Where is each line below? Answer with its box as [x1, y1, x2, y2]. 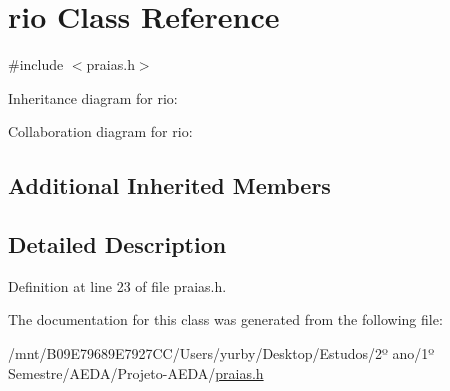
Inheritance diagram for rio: [8, 87, 178, 108]
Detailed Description [8, 229, 227, 260]
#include [8, 54, 64, 75]
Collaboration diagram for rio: [8, 121, 193, 142]
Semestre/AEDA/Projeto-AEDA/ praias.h [8, 362, 264, 383]
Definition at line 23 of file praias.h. [8, 275, 227, 296]
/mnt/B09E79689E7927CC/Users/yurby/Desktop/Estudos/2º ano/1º [8, 343, 435, 364]
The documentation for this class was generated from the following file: [8, 309, 443, 330]
